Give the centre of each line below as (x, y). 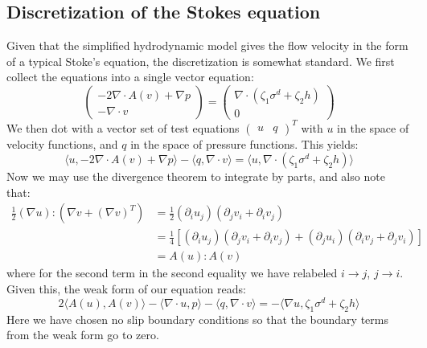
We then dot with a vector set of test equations (123, 127)
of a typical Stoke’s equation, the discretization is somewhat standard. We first (201, 61)
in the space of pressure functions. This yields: (244, 143)
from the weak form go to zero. (83, 335)
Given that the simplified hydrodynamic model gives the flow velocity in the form (207, 45)
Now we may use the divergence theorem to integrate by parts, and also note (196, 176)
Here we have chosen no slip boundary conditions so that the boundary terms (197, 319)
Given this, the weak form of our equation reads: (126, 289)
